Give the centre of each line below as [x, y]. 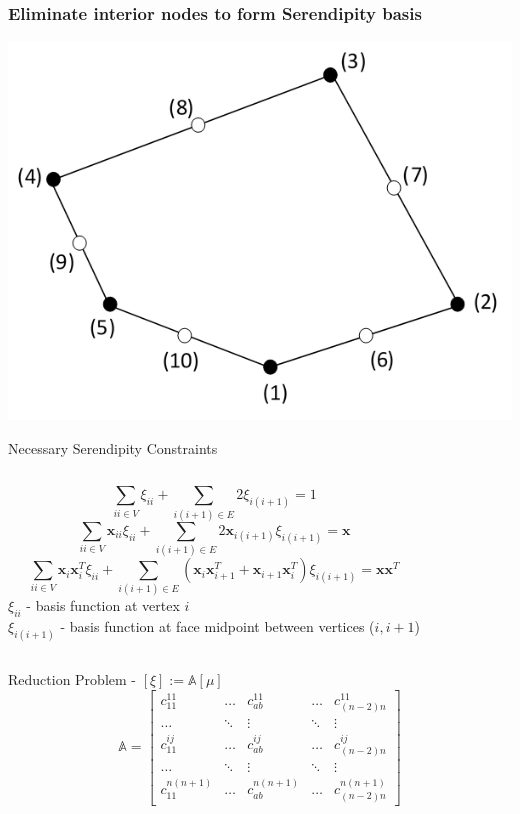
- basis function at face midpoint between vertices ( [217, 626]
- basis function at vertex [103, 605]
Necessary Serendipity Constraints [113, 447]
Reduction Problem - [72, 679]
